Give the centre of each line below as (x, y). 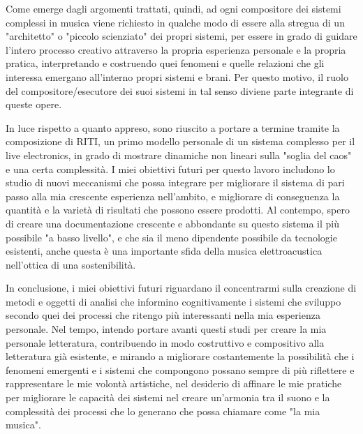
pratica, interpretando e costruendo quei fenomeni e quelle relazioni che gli (165, 63)
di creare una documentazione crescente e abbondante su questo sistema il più (173, 223)
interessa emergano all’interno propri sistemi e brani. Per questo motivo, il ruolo (177, 76)
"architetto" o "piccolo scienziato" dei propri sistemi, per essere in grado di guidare (181, 36)
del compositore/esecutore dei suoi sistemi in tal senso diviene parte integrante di (180, 90)
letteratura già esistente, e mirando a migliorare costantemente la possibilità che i (180, 356)
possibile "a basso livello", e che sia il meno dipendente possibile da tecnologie (171, 237)
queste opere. (34, 104)
